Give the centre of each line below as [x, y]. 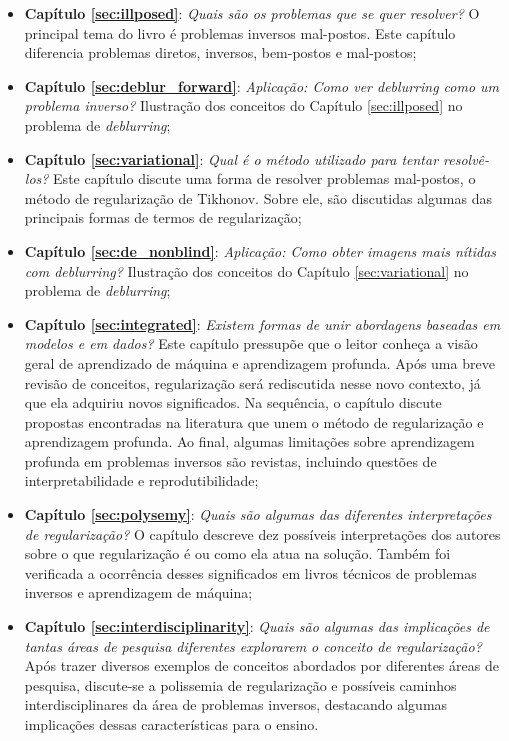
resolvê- [466, 158]
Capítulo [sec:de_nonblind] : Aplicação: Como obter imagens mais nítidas [260, 250]
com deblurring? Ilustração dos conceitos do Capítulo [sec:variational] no [246, 270]
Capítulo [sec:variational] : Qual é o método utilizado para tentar [231, 158]
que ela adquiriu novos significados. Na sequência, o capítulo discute [233, 402]
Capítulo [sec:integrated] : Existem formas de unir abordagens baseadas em [262, 323]
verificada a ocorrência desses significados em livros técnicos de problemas [250, 572]
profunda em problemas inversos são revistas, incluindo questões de [230, 460]
